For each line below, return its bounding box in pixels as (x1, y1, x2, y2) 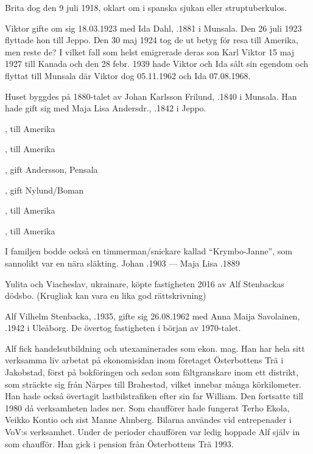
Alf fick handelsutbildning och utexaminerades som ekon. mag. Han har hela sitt (5, 341, 305, 354)
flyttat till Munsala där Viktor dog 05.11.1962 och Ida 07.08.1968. (5, 69, 251, 82)
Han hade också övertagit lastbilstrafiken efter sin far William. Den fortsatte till (5, 389, 304, 402)
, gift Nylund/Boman (5, 183, 84, 196)
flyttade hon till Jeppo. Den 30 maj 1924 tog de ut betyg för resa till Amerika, (5, 33, 298, 46)
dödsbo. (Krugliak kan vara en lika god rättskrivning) (5, 289, 206, 302)
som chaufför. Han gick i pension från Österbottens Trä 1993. (5, 437, 234, 450)
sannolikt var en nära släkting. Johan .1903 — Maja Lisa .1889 (5, 256, 240, 269)
